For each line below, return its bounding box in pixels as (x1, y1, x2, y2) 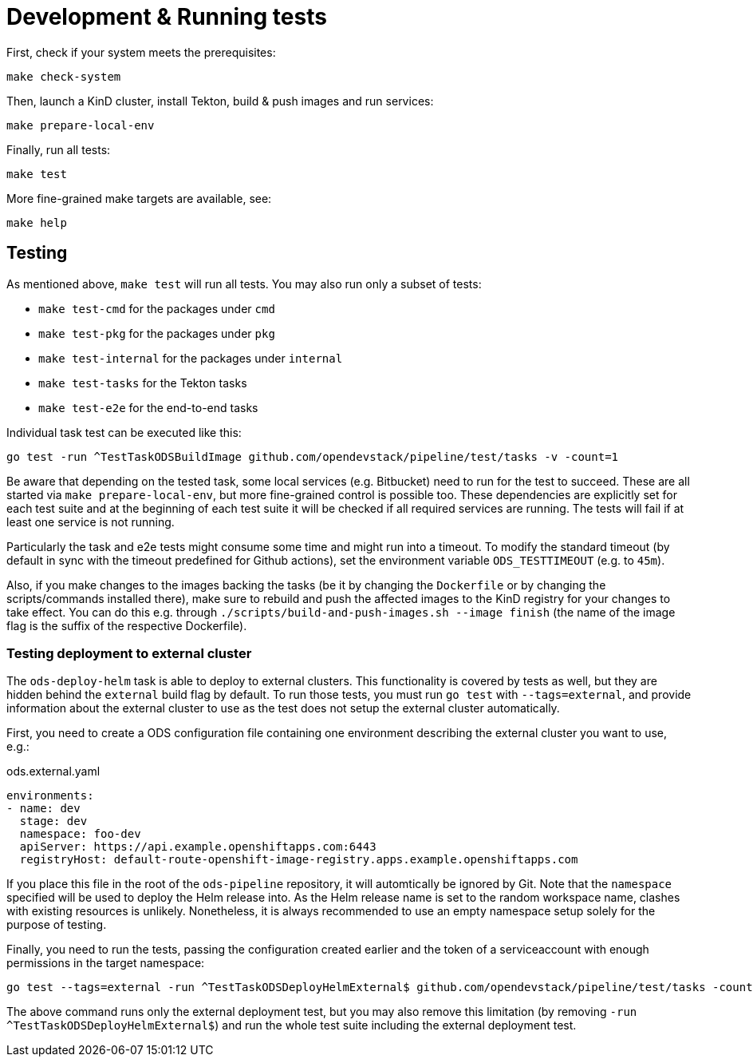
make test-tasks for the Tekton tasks (38, 375, 247, 390)
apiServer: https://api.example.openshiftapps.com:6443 (19, 840, 376, 854)
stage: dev (19, 815, 88, 828)
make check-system (6, 69, 121, 83)
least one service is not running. (6, 514, 175, 529)
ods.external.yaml (6, 764, 101, 779)
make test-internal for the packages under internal (38, 351, 343, 365)
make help (6, 216, 67, 229)
